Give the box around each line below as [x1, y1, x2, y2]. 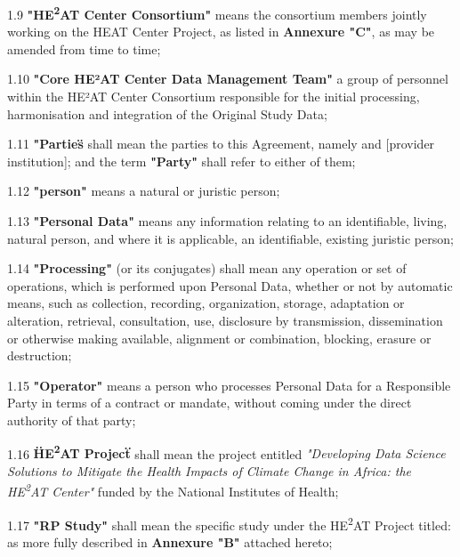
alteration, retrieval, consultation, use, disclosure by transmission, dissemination [7, 311, 443, 329]
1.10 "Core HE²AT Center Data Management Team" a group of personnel [7, 69, 448, 88]
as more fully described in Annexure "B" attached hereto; [7, 532, 333, 551]
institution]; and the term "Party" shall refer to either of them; [7, 151, 356, 170]
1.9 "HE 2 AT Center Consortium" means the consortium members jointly [7, 3, 427, 23]
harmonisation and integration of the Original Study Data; [7, 104, 327, 123]
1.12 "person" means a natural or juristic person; [7, 182, 280, 200]
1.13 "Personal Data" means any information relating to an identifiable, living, [7, 212, 448, 230]
